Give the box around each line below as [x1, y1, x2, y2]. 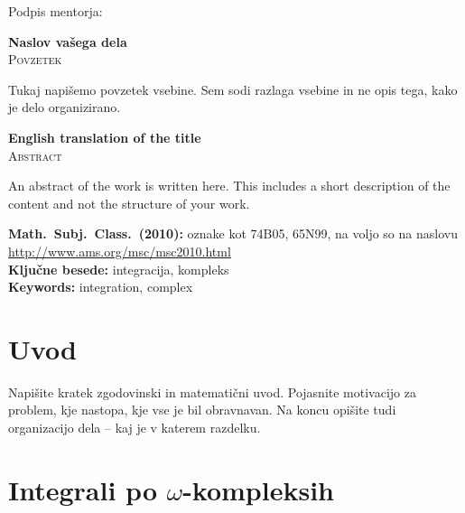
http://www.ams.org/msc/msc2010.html [8, 241, 231, 260]
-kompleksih [182, 471, 334, 508]
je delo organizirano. [8, 98, 121, 117]
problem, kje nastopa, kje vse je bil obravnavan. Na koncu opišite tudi [8, 400, 396, 419]
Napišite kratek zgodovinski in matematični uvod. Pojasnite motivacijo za [8, 382, 416, 401]
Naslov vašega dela [8, 32, 127, 51]
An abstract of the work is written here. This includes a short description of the [8, 176, 451, 195]
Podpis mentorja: [8, 2, 103, 20]
